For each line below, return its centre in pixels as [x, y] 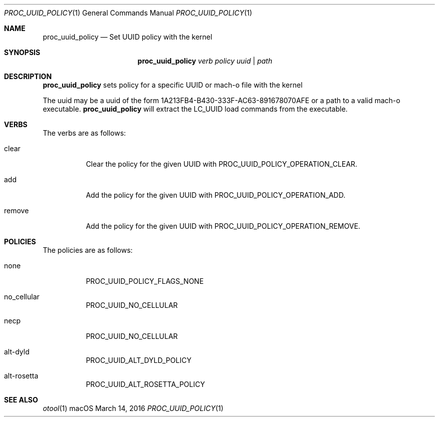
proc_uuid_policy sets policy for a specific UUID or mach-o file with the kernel [173, 85]
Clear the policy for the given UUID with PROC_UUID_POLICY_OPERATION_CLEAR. [222, 164]
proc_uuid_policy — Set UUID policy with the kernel [128, 37]
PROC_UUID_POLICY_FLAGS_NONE [145, 281]
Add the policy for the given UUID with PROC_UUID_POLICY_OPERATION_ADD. [216, 195]
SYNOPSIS [22, 52]
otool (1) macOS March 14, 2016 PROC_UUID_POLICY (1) [133, 408]
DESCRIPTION [28, 76]
